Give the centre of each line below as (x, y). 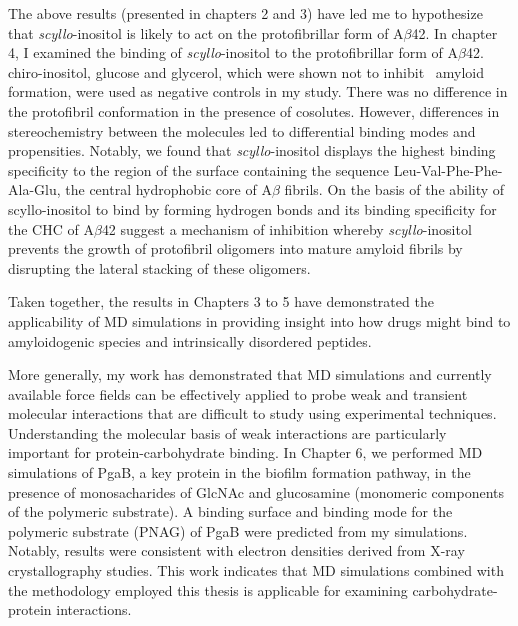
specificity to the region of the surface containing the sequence (199, 169)
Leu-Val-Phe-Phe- (448, 169)
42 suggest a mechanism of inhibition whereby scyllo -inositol (286, 228)
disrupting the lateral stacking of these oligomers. (159, 267)
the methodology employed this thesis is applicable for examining (208, 589)
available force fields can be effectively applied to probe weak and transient (238, 393)
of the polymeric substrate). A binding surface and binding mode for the (230, 511)
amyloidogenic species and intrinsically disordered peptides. (190, 340)
